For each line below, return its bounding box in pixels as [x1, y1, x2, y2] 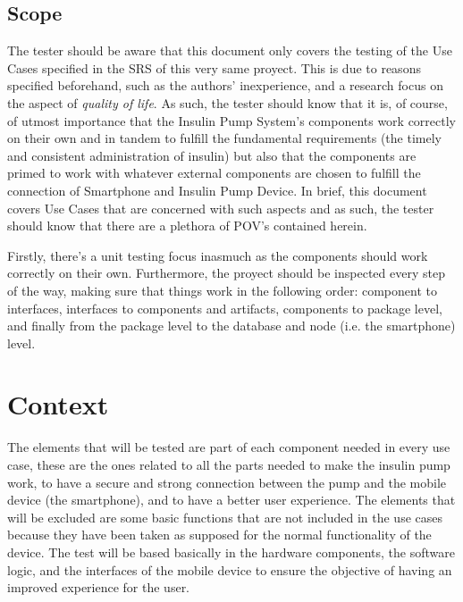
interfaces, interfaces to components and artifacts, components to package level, [7, 298, 442, 317]
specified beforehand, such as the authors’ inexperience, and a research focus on [7, 76, 443, 95]
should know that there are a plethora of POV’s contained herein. [7, 216, 367, 235]
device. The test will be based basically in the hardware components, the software [7, 542, 455, 561]
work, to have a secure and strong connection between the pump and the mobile [7, 472, 447, 491]
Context [7, 386, 109, 422]
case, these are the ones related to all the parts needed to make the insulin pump [7, 456, 450, 474]
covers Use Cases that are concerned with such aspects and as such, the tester [7, 198, 434, 217]
